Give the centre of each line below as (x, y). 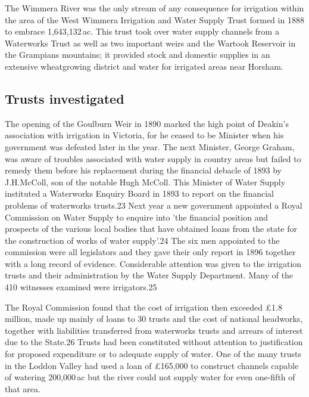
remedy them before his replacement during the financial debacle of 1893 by (143, 170)
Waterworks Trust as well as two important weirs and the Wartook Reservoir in (150, 43)
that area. (23, 388)
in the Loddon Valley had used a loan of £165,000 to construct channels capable (152, 365)
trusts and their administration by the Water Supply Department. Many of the (149, 275)
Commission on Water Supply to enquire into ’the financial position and (137, 217)
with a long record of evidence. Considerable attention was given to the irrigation (153, 263)
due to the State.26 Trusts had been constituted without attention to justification (154, 342)
